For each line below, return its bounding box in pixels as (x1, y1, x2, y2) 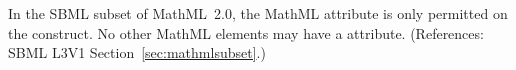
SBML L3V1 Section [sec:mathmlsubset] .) (8, 42, 266, 63)
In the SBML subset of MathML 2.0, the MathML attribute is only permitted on (8, 3, 508, 23)
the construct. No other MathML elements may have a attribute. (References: (8, 22, 484, 43)
